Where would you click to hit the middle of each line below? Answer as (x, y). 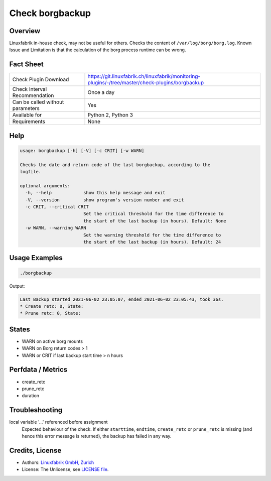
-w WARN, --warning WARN (56, 228)
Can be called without (38, 102)
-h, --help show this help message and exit (95, 193)
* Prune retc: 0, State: (50, 313)
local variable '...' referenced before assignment (58, 422)
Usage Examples (36, 258)
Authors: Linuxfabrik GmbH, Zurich (58, 462)
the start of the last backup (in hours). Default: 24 (152, 242)
